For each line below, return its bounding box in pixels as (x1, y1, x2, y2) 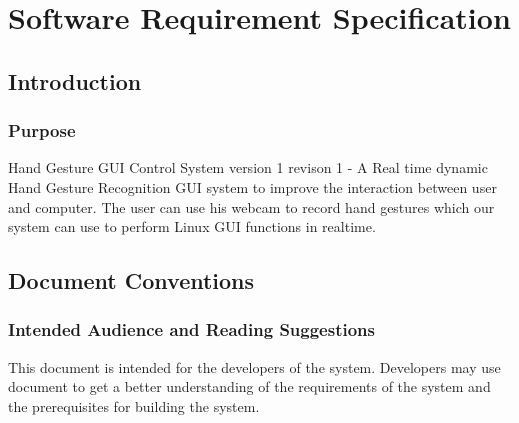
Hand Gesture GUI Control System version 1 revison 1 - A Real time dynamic (8, 157, 488, 178)
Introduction (8, 65, 142, 96)
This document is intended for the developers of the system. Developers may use (8, 356, 501, 377)
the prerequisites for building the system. (8, 395, 260, 416)
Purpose (8, 118, 76, 143)
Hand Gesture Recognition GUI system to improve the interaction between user (8, 176, 497, 197)
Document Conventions (8, 265, 255, 296)
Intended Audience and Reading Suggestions (8, 317, 375, 342)
